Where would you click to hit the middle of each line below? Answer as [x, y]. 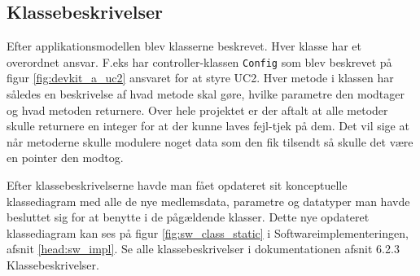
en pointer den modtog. [65, 158]
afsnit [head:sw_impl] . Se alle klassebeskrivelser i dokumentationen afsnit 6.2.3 [203, 249]
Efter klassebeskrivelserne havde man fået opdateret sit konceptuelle [177, 185]
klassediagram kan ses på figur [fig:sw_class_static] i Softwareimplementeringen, [208, 232]
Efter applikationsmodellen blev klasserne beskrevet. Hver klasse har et [184, 46]
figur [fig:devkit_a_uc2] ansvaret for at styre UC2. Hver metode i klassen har [200, 78]
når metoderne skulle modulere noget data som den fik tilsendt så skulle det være [210, 141]
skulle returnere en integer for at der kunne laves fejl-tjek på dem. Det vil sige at [208, 126]
